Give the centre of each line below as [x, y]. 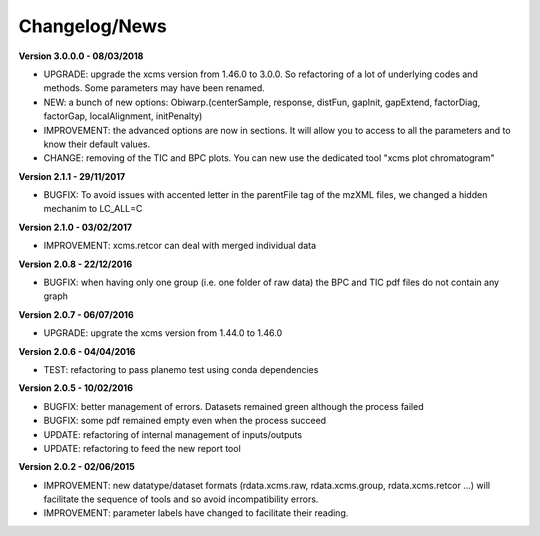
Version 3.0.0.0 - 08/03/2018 [81, 56]
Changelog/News [92, 26]
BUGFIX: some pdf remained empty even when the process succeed [185, 421]
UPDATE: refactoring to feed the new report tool [142, 448]
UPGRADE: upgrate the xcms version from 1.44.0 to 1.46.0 [163, 333]
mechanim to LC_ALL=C [93, 209]
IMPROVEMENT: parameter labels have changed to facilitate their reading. [196, 513]
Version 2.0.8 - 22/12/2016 [75, 264]
